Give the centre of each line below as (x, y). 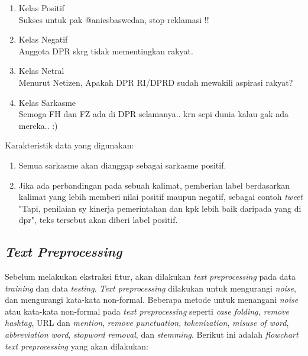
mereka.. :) (38, 125)
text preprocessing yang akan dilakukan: (77, 346)
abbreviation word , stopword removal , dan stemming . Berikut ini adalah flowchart (152, 334)
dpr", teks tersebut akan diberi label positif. (98, 220)
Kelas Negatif (43, 39)
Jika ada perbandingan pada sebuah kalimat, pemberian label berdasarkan (154, 185)
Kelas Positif (42, 8)
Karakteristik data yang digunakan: (69, 145)
